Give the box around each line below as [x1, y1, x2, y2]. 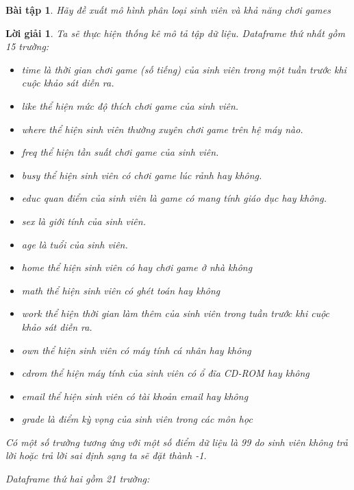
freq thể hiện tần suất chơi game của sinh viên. [21, 145, 219, 159]
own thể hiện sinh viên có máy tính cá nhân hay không [21, 342, 251, 357]
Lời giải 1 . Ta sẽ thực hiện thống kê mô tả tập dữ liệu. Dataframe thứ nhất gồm [5, 25, 345, 40]
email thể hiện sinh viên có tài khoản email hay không [21, 388, 249, 403]
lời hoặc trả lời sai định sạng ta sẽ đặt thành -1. [5, 448, 207, 463]
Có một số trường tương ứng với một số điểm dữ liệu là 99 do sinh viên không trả [5, 434, 348, 449]
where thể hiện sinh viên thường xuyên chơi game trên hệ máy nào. [21, 121, 303, 136]
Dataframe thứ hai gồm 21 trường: [5, 471, 150, 486]
